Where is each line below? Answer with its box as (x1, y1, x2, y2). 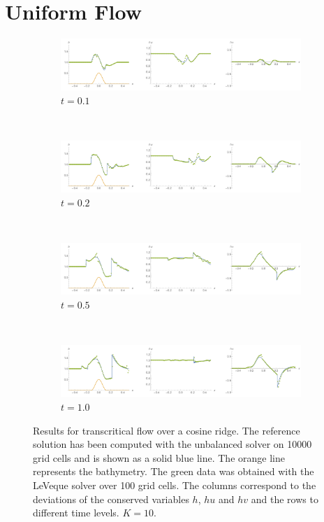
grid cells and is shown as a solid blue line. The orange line (33, 450, 285, 465)
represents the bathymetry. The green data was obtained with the (33, 464, 314, 479)
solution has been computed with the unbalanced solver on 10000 (33, 437, 312, 451)
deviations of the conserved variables (33, 491, 189, 506)
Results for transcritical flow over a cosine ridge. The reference (33, 423, 300, 437)
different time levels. (33, 505, 119, 520)
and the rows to (251, 491, 318, 506)
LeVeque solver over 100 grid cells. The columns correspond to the (33, 477, 316, 492)
